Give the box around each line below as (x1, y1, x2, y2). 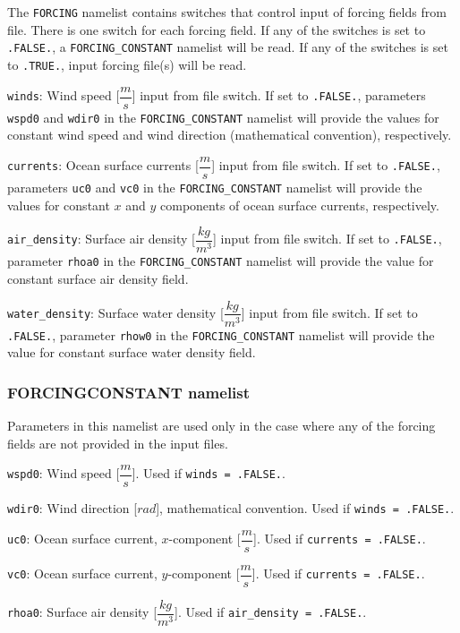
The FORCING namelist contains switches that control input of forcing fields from (7, 3, 447, 21)
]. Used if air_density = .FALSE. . (175, 603, 367, 621)
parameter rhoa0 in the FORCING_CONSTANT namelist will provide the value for (7, 252, 434, 270)
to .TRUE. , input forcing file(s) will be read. (7, 55, 247, 73)
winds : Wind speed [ (7, 86, 120, 105)
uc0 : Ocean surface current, (7, 529, 158, 548)
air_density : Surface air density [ (7, 229, 195, 248)
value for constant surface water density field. (7, 343, 256, 362)
